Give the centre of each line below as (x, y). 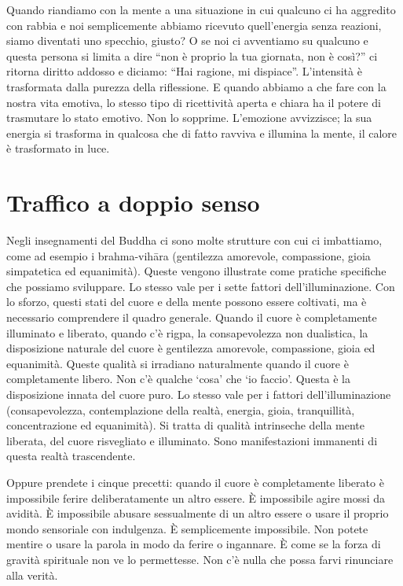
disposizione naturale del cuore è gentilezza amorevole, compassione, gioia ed (191, 348)
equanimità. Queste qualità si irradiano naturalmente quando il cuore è (178, 363)
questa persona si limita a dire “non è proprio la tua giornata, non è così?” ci (192, 55)
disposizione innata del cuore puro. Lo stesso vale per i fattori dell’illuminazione (199, 394)
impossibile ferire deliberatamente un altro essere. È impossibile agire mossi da (196, 498)
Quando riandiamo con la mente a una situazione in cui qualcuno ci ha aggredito (201, 9)
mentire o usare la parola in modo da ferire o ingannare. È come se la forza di (194, 544)
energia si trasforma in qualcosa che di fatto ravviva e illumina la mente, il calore (202, 133)
